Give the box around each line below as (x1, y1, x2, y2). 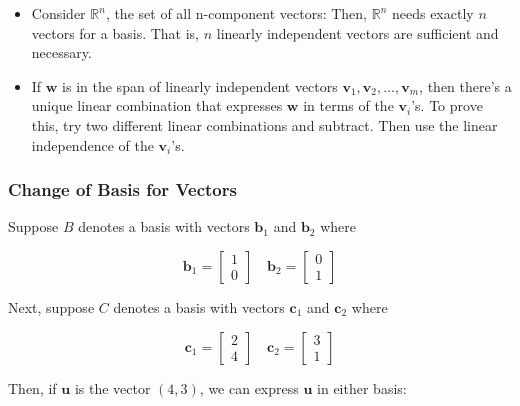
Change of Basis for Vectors (8, 177, 237, 202)
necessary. (31, 42, 92, 63)
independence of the (31, 134, 154, 155)
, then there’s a (419, 75, 512, 96)
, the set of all (105, 3, 192, 23)
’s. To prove (411, 95, 483, 116)
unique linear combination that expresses (31, 95, 283, 116)
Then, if (8, 377, 57, 398)
